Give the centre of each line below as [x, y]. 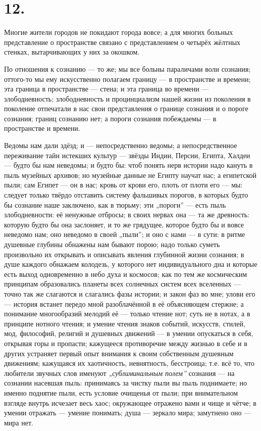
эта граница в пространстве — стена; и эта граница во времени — [107, 89]
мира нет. [19, 422]
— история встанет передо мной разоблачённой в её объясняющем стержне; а [124, 303]
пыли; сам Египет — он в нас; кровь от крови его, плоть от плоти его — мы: [123, 185]
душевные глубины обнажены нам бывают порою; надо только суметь [112, 244]
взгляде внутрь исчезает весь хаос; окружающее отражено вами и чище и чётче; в [130, 402]
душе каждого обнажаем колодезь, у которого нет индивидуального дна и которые [131, 264]
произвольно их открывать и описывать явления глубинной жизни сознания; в [124, 254]
